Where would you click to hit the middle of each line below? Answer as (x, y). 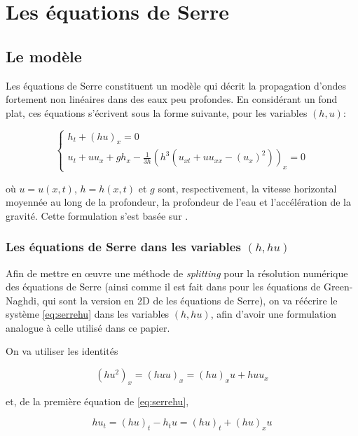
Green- (338, 287)
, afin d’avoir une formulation (274, 314)
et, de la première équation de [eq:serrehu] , (97, 401)
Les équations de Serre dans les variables (123, 247)
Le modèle (44, 56)
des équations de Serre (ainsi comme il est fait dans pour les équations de (163, 287)
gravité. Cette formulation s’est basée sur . (97, 215)
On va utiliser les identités (62, 351)
